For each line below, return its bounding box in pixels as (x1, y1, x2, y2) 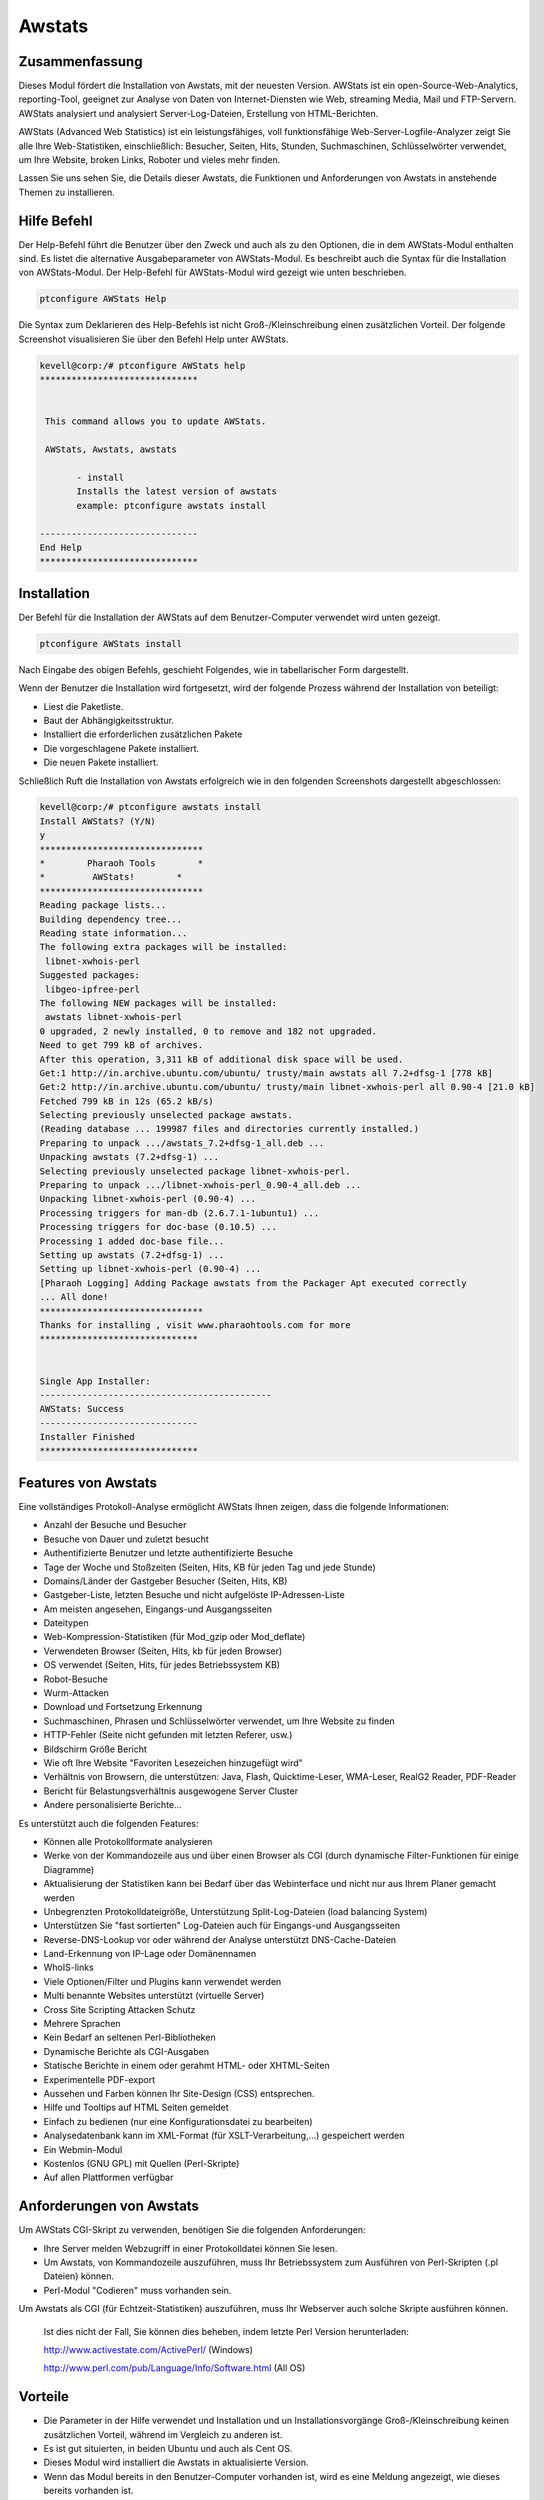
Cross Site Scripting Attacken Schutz (43, 2003, 196, 2015)
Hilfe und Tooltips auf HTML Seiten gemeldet (43, 2101, 229, 2114)
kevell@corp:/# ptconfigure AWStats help (39, 360, 246, 371)
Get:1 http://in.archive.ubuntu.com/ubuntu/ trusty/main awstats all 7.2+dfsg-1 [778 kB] (39, 1067, 494, 1079)
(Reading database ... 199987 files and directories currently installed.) (39, 1123, 420, 1135)
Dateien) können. (43, 2270, 115, 2282)
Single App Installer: (39, 1375, 151, 1387)
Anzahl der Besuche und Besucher (43, 1519, 187, 1531)
